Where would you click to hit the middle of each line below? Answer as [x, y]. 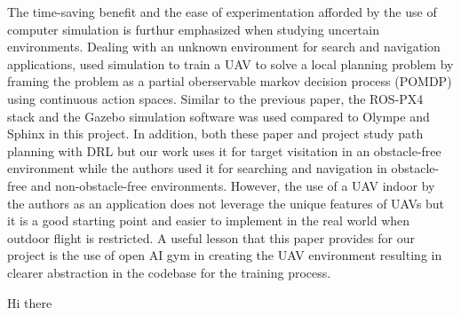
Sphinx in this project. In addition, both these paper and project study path [215, 134]
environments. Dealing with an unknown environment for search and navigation [224, 47]
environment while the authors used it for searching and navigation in [197, 168]
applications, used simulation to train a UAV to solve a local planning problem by [230, 63]
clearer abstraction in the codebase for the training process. [169, 272]
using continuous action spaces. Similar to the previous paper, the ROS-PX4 [215, 98]
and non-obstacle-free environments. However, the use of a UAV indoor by [233, 185]
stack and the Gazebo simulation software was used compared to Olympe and [219, 116]
